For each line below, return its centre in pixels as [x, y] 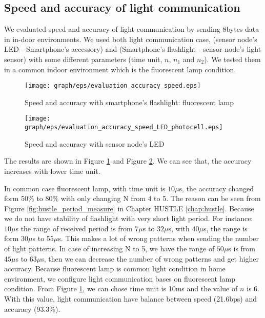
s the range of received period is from [74, 228]
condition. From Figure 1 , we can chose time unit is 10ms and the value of [121, 289]
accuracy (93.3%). [32, 309]
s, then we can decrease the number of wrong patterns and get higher [150, 258]
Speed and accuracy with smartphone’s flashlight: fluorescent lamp [129, 102]
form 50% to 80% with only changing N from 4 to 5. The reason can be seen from [132, 198]
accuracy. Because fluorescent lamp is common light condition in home [115, 269]
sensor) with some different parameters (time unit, [83, 59]
